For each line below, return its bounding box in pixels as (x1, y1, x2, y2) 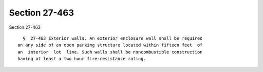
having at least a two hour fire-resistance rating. (18, 56, 146, 62)
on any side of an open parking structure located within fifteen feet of (18, 42, 203, 48)
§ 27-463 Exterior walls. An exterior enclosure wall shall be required (22, 36, 203, 41)
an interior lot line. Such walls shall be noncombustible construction (18, 49, 203, 54)
